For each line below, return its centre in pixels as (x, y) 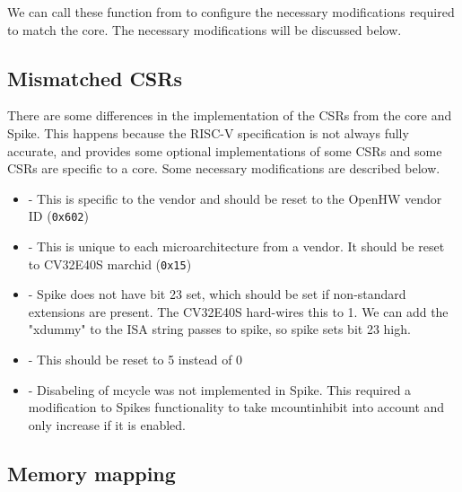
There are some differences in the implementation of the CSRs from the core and (230, 115)
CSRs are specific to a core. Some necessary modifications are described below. (224, 168)
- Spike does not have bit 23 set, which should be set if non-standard (217, 294)
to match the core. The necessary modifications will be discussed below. (205, 29)
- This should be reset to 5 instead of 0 (135, 360)
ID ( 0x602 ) (58, 216)
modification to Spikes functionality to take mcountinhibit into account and (236, 407)
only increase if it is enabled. (107, 424)
